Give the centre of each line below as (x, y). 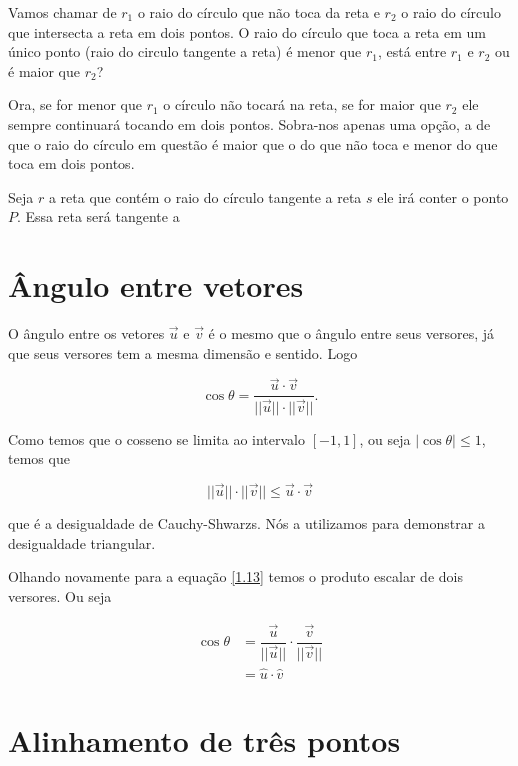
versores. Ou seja (60, 595)
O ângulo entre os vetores (86, 333)
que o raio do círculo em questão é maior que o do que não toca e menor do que (253, 143)
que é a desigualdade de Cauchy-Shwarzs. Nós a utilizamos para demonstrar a (246, 523)
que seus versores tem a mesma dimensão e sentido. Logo (183, 352)
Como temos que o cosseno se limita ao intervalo (156, 438)
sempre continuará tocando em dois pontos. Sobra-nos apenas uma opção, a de (249, 123)
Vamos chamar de (62, 12)
